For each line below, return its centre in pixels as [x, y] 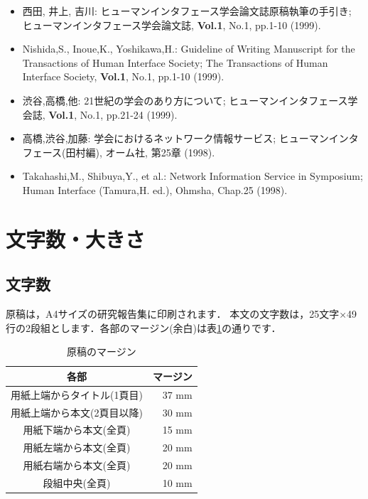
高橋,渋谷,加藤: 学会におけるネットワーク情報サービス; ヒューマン [175, 138]
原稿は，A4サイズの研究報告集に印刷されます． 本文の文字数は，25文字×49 [182, 314]
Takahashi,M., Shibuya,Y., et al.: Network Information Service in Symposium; [193, 176]
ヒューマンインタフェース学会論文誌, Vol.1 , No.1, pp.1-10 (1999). [172, 25]
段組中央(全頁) [77, 482]
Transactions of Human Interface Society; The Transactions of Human [175, 62]
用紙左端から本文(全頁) [77, 447]
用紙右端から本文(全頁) [77, 465]
